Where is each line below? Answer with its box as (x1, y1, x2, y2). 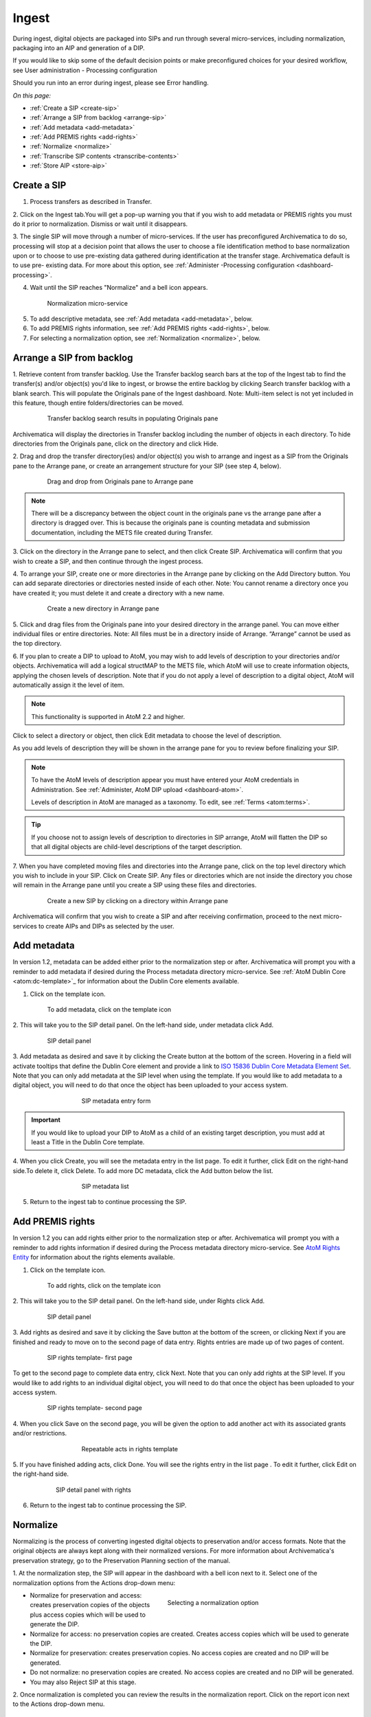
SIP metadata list (81, 1182, 130, 1191)
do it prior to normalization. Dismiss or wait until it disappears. (12, 220, 188, 228)
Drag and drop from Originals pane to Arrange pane (47, 477, 194, 486)
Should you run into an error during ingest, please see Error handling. (12, 79, 209, 87)
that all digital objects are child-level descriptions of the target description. (31, 843, 243, 851)
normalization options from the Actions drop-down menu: (12, 1578, 175, 1587)
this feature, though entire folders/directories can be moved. (12, 398, 184, 407)
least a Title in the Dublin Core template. (31, 1137, 145, 1146)
